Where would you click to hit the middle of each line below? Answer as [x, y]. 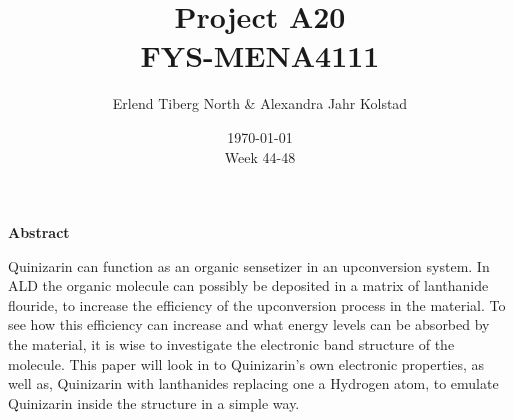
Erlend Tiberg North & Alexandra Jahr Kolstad [260, 103]
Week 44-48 [260, 156]
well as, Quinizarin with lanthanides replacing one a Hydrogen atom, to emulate [253, 383]
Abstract [39, 232]
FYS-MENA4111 [260, 55]
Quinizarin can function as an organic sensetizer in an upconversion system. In [249, 265]
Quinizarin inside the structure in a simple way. [154, 402]
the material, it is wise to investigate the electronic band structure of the [231, 344]
